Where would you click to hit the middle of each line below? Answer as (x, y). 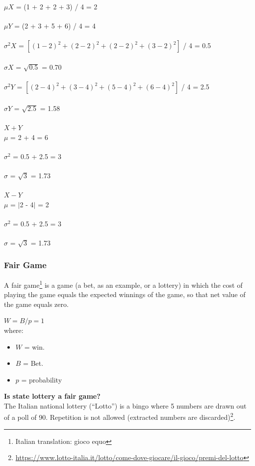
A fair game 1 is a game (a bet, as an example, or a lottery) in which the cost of (123, 284)
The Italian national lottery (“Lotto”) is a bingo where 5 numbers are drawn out (125, 405)
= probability (42, 379)
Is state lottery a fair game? (52, 396)
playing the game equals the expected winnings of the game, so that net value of (125, 294)
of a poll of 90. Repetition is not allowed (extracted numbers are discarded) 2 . (120, 416)
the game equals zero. (36, 304)
